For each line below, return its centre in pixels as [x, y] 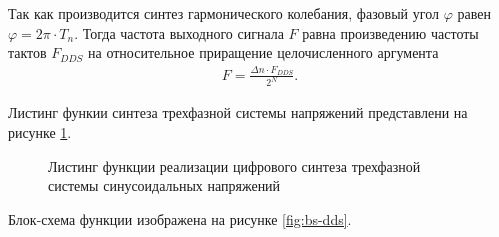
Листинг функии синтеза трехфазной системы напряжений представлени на [238, 112]
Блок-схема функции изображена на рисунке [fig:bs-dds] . [180, 218]
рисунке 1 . [40, 132]
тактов [27, 52]
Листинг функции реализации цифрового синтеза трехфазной [234, 165]
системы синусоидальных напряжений [164, 185]
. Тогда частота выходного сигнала [179, 32]
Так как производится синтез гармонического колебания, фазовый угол [223, 13]
